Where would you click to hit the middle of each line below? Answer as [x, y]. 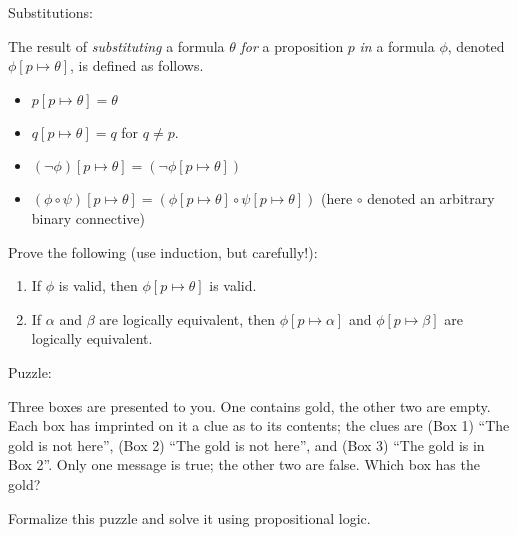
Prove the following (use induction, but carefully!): [163, 251]
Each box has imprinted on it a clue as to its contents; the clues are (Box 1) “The [259, 425]
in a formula [397, 45]
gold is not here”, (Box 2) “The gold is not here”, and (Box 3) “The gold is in [246, 444]
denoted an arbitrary [431, 198]
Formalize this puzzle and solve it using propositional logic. [189, 517]
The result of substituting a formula [116, 45]
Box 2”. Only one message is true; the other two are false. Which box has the [244, 464]
